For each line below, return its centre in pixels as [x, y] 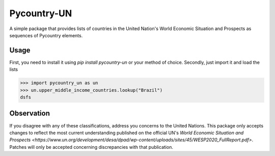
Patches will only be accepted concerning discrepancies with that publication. [91, 147]
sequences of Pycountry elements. [46, 35]
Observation [30, 113]
